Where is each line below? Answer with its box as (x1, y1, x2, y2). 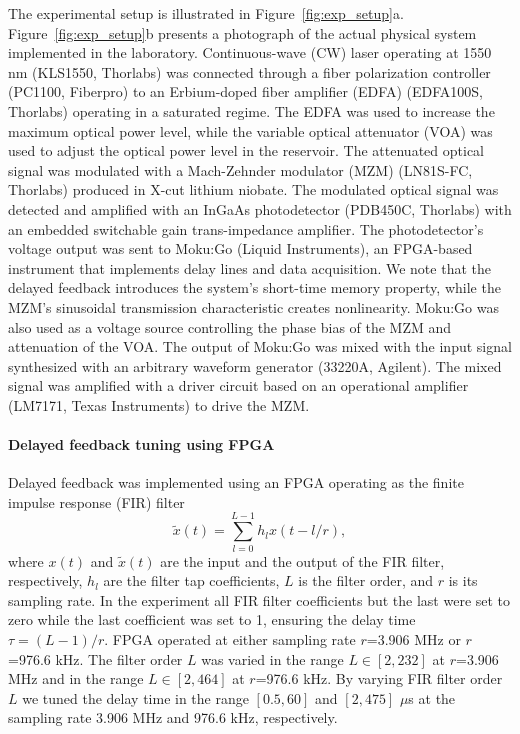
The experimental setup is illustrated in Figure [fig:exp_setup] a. (8, 3, 404, 23)
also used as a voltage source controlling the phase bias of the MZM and (8, 316, 452, 337)
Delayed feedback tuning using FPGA (8, 434, 275, 455)
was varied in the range (201, 648, 344, 669)
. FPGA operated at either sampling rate (104, 628, 356, 649)
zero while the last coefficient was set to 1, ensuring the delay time (8, 609, 416, 630)
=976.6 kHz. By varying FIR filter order (255, 668, 503, 689)
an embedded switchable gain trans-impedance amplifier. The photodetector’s (8, 218, 484, 239)
